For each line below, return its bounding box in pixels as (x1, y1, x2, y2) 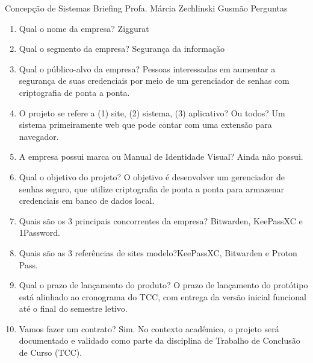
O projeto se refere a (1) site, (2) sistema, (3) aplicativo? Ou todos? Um (19, 106, 285, 119)
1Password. (19, 226, 60, 239)
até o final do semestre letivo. (19, 302, 128, 315)
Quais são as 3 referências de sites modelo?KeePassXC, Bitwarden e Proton (19, 246, 297, 259)
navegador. (19, 130, 59, 142)
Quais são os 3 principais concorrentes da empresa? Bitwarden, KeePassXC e (19, 214, 303, 227)
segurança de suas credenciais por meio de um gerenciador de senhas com (19, 74, 290, 87)
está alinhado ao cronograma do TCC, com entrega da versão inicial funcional (19, 290, 306, 303)
